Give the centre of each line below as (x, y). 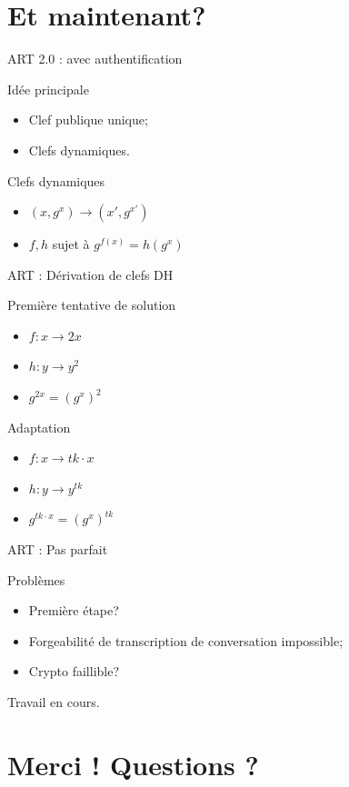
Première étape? (74, 610)
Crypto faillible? (74, 671)
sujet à (71, 244)
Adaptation (39, 427)
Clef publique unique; (88, 120)
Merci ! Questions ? (133, 764)
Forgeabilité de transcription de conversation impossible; (186, 640)
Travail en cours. (54, 702)
